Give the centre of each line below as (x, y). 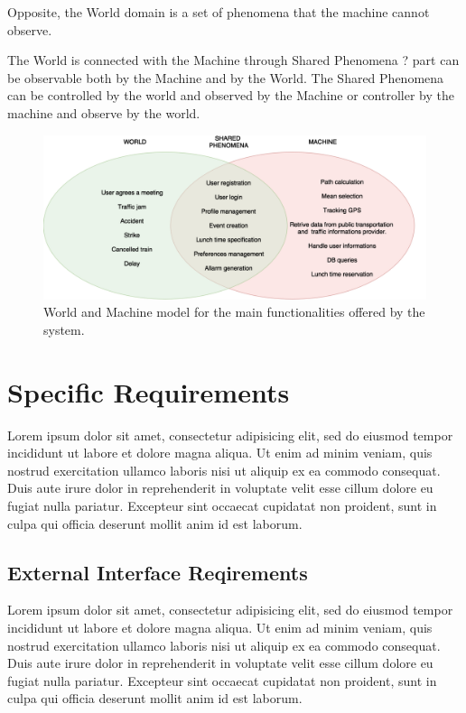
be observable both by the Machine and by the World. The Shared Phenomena (226, 77)
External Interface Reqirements (158, 572)
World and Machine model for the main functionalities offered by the (234, 312)
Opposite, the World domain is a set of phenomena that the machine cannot (219, 12)
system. (64, 329)
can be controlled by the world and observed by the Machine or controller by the (231, 95)
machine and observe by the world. (104, 112)
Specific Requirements (149, 391)
